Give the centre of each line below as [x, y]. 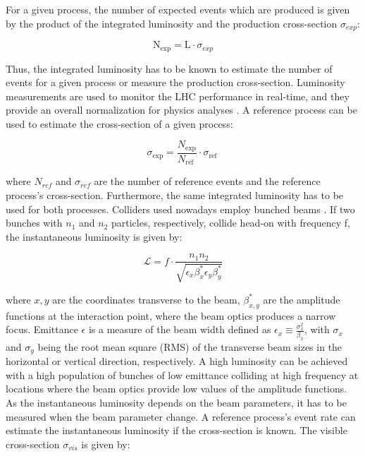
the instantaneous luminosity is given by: [94, 236]
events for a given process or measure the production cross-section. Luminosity [175, 82]
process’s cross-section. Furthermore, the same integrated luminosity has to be [175, 195]
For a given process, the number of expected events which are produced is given [178, 9]
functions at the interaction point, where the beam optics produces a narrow [171, 315]
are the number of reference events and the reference [207, 181]
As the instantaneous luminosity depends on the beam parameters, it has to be [176, 402]
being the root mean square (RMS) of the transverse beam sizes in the [190, 346]
